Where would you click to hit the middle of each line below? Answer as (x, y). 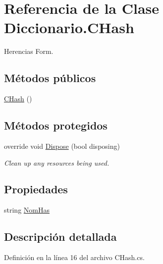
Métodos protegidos (56, 125)
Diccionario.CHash (69, 27)
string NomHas (27, 210)
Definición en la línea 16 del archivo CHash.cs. (74, 257)
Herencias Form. (29, 51)
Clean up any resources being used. (57, 162)
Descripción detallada (60, 237)
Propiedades (36, 189)
